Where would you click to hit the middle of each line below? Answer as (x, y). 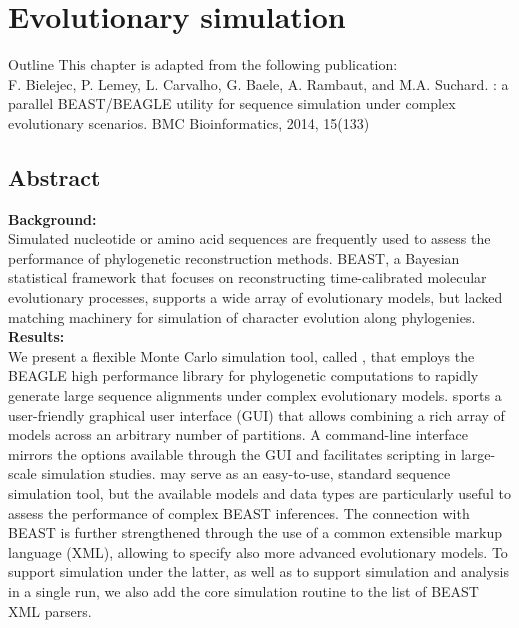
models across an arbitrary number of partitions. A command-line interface (238, 434)
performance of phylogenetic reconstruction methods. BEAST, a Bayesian (234, 257)
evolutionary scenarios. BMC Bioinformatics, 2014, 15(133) (189, 122)
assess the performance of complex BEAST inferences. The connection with (239, 512)
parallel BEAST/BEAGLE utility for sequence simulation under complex (232, 103)
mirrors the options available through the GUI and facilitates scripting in (232, 453)
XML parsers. (50, 610)
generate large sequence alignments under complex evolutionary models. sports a (255, 395)
